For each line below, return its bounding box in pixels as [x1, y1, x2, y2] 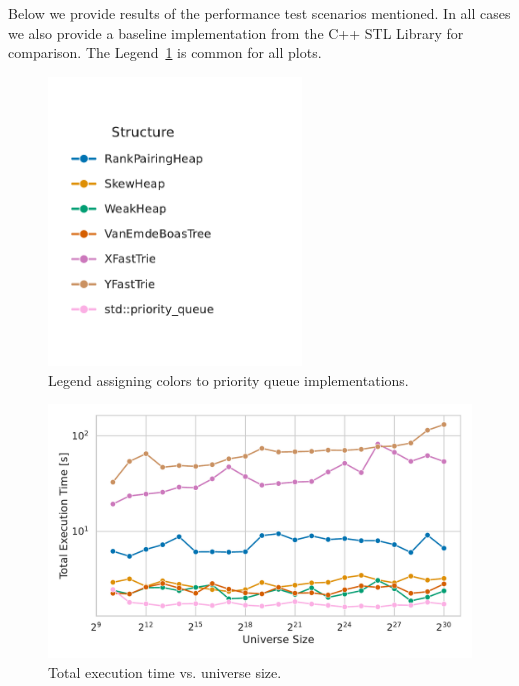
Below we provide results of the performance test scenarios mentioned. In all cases [8, 3, 511, 23]
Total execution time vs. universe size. [48, 661, 282, 682]
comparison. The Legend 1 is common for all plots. [8, 42, 322, 63]
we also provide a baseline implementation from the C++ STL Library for [8, 22, 464, 43]
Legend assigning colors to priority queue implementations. [48, 369, 409, 390]
